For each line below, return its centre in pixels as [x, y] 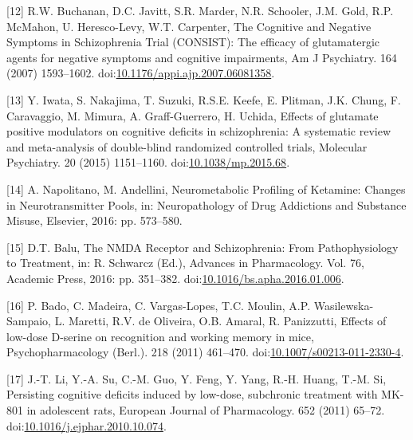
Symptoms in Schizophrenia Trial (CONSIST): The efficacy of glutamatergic [193, 42]
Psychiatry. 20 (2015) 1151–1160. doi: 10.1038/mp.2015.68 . [148, 162]
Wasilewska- [344, 305]
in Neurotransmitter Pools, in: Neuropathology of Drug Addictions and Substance [206, 204]
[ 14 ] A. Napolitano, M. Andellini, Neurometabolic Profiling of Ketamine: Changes [206, 189]
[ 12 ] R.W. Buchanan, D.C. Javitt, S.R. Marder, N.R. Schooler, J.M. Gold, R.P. [200, 10]
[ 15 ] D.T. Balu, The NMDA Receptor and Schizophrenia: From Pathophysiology [203, 247]
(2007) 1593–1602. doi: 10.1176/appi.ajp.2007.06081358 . [141, 73]
